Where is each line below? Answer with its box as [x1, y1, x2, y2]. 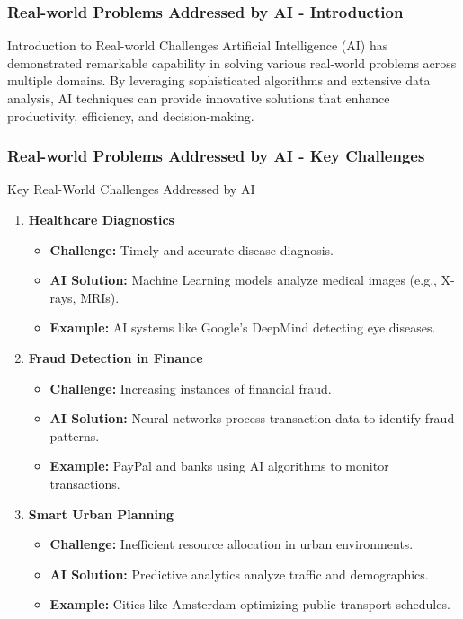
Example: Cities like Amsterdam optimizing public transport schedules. [49, 595, 450, 614]
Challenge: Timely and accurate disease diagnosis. [49, 240, 334, 259]
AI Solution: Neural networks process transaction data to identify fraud [49, 409, 455, 428]
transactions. [49, 473, 120, 492]
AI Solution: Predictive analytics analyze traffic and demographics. [49, 564, 429, 583]
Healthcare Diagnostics [28, 210, 174, 228]
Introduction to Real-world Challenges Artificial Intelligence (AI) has [7, 36, 388, 55]
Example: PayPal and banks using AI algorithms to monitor [49, 456, 389, 475]
